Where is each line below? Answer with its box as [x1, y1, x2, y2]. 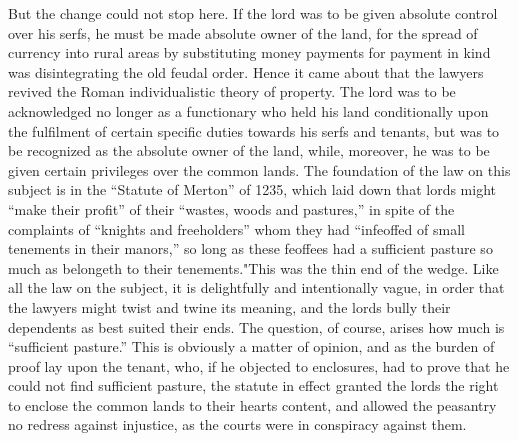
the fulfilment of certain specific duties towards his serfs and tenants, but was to [8, 120, 500, 141]
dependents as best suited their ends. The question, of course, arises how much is [8, 316, 505, 337]
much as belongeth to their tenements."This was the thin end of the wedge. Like [8, 257, 499, 278]
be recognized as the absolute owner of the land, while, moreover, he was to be [8, 140, 490, 161]
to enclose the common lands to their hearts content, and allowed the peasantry [8, 394, 497, 415]
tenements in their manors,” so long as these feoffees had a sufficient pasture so [8, 238, 493, 259]
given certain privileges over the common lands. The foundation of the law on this [8, 159, 511, 180]
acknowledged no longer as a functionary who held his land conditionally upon [8, 100, 489, 121]
